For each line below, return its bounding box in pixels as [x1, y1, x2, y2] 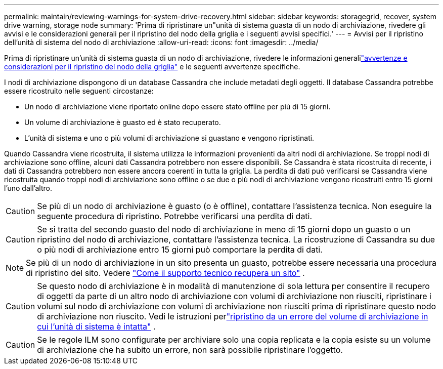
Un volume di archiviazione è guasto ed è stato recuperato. [24, 118, 221, 127]
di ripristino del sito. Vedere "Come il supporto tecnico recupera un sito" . [26, 268, 305, 278]
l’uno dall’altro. [4, 184, 52, 192]
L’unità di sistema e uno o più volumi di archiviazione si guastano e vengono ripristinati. [24, 134, 315, 142]
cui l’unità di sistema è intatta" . [37, 321, 156, 332]
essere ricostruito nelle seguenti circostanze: [4, 87, 154, 95]
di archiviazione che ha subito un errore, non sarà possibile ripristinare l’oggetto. [37, 345, 343, 355]
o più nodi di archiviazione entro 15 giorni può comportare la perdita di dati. [37, 244, 323, 255]
